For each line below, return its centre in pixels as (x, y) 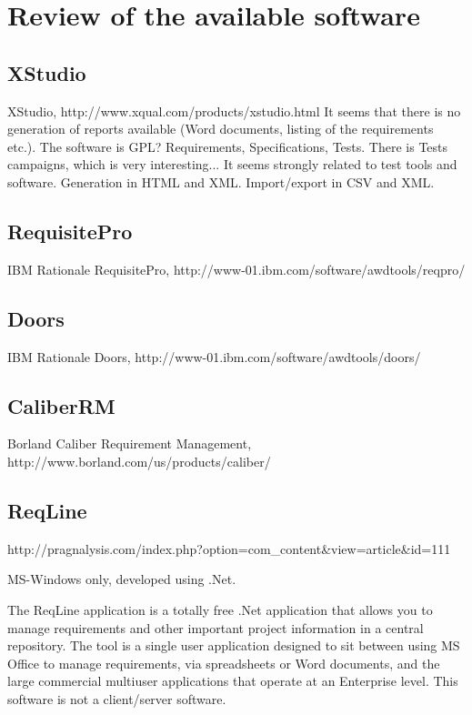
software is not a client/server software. (117, 698)
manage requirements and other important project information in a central (216, 627)
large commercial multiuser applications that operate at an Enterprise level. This (233, 681)
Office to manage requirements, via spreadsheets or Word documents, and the (224, 663)
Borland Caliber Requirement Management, (130, 443)
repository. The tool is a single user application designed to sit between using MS (234, 645)
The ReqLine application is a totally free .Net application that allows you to (220, 609)
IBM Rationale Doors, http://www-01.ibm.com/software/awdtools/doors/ (214, 356)
